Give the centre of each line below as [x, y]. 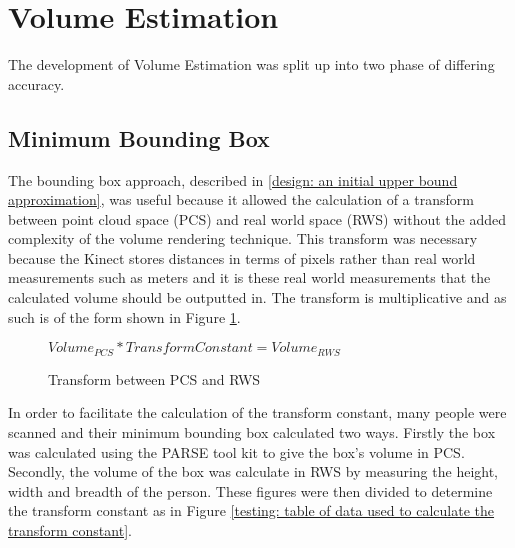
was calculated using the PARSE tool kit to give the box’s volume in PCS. [236, 451]
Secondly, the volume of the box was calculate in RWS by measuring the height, [253, 471]
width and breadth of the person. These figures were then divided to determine [250, 490]
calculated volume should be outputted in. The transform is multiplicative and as [257, 297]
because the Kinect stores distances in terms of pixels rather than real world [242, 257]
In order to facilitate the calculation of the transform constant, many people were [257, 412]
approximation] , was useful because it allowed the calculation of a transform [241, 199]
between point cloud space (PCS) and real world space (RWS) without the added [257, 218]
